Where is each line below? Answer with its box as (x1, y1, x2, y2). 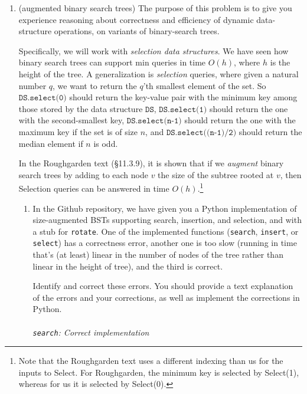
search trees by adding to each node (18, 168, 148, 180)
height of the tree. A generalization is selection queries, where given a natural (18, 67, 299, 80)
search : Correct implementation (32, 326, 149, 338)
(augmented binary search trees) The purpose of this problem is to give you (18, 2, 292, 14)
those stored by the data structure (18, 102, 143, 114)
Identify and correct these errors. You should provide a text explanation (32, 280, 293, 292)
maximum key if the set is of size (18, 125, 138, 137)
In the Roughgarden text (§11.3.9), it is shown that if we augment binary (18, 157, 284, 169)
